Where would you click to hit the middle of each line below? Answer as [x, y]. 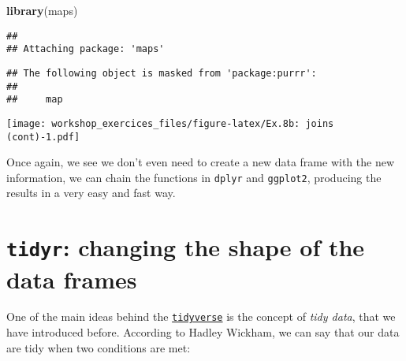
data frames [72, 279]
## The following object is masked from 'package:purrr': [162, 73]
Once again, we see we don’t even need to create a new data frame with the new [201, 162]
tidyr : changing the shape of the [186, 247]
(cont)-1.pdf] [43, 137]
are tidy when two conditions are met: [99, 347]
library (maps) [42, 10]
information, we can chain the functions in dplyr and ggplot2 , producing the [194, 177]
